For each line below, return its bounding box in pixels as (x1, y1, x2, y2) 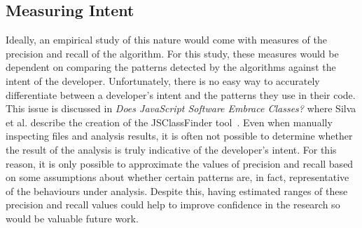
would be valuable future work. (6, 210, 139, 225)
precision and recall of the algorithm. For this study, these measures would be (6, 46, 339, 60)
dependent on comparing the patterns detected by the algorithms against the (6, 60, 336, 74)
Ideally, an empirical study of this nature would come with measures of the (6, 32, 327, 47)
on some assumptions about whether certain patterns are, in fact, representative (6, 170, 349, 185)
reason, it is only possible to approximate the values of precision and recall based (6, 156, 354, 170)
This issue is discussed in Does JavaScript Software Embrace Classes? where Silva (6, 101, 356, 116)
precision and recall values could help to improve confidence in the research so (6, 197, 340, 212)
